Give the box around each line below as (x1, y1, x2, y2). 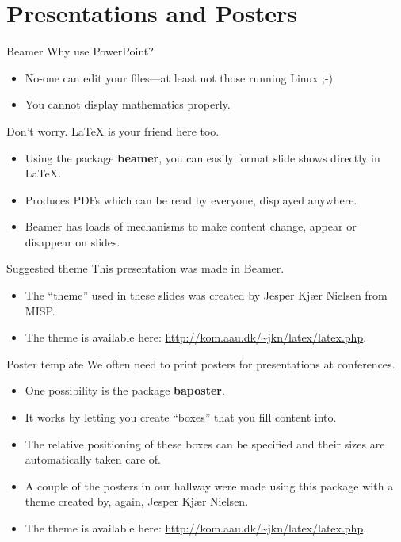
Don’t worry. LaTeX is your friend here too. (6, 122, 220, 139)
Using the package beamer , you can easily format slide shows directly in (25, 149, 380, 166)
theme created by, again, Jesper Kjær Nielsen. (25, 493, 249, 510)
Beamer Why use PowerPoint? (6, 43, 154, 59)
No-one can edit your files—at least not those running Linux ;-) (25, 69, 334, 86)
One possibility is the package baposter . (25, 382, 225, 399)
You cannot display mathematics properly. (25, 96, 231, 113)
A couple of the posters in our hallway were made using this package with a (25, 477, 394, 494)
